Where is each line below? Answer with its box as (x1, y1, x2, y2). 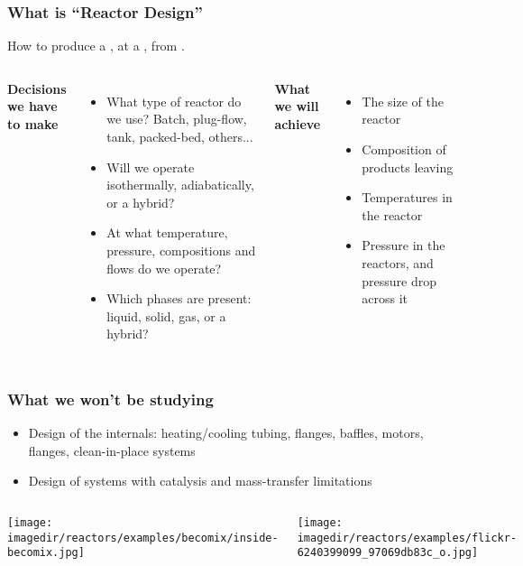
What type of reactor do (106, 91, 242, 110)
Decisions (7, 79, 67, 97)
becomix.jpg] (7, 546, 85, 560)
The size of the (362, 91, 444, 110)
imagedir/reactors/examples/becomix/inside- (7, 531, 279, 544)
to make (7, 115, 59, 133)
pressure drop (362, 271, 437, 290)
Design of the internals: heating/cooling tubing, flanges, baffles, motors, (28, 423, 424, 442)
